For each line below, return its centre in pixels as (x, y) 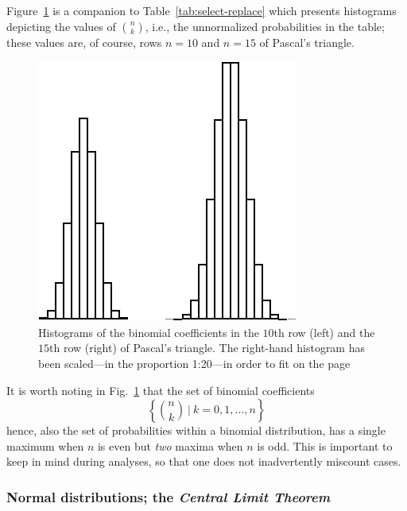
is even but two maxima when (170, 445)
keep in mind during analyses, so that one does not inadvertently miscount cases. (204, 461)
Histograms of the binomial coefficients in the (149, 332)
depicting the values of (61, 26)
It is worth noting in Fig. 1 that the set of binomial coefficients (161, 390)
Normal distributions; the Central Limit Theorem (169, 496)
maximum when (45, 445)
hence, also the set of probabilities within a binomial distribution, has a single (196, 430)
